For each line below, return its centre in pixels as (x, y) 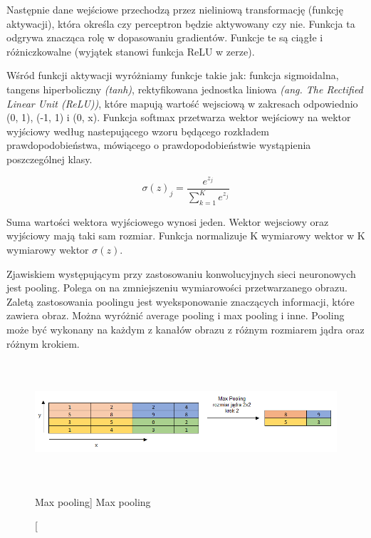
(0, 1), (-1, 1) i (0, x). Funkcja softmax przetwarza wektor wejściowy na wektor (179, 117)
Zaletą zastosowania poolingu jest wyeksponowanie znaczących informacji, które (181, 301)
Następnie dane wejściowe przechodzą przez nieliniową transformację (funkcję (175, 9)
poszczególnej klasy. (49, 159)
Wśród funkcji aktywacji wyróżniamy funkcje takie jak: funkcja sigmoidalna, (173, 75)
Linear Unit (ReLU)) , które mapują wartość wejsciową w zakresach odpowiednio (182, 103)
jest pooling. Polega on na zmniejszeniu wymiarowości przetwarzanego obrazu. (177, 288)
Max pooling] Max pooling (93, 501)
